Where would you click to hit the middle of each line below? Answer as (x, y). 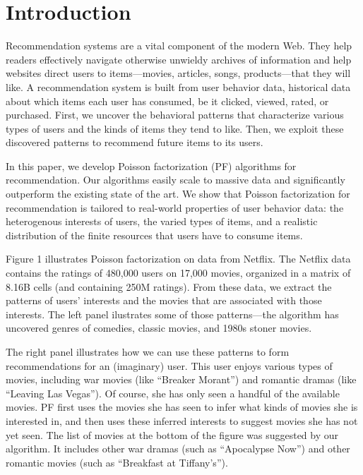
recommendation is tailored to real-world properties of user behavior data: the (175, 207)
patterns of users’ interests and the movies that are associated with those (164, 300)
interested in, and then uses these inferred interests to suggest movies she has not (182, 420)
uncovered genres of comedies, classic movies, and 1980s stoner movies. (159, 328)
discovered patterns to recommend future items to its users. (135, 142)
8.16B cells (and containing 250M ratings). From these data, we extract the (169, 286)
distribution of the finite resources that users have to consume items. (154, 235)
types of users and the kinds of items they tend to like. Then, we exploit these (175, 128)
